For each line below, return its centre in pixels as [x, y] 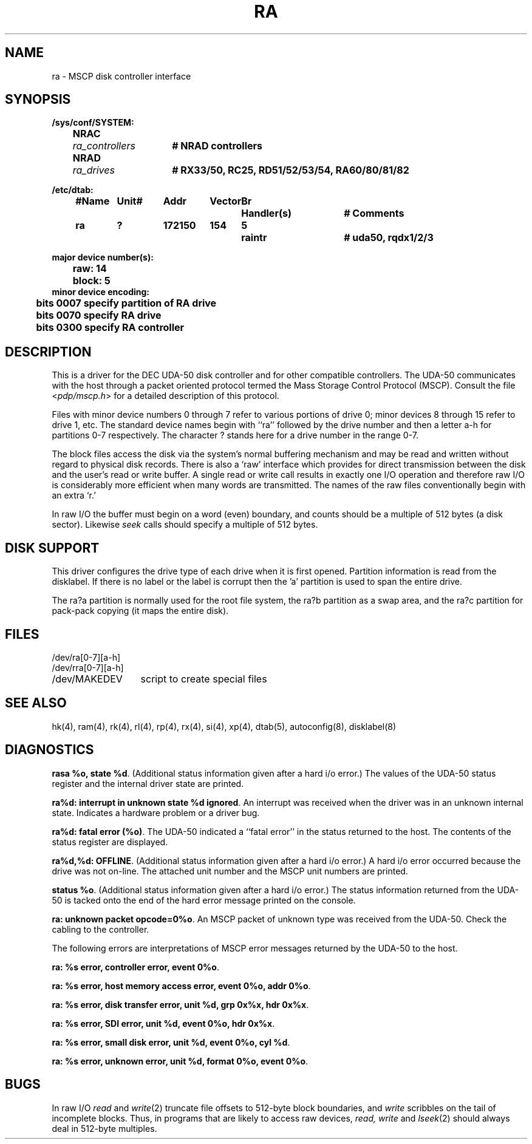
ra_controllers [104, 146]
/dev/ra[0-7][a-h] [86, 657]
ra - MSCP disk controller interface [121, 76]
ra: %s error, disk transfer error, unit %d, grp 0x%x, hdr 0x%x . [180, 1004]
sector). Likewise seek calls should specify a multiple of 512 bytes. [185, 525]
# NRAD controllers [217, 146]
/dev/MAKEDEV [87, 679]
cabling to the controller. [101, 929]
